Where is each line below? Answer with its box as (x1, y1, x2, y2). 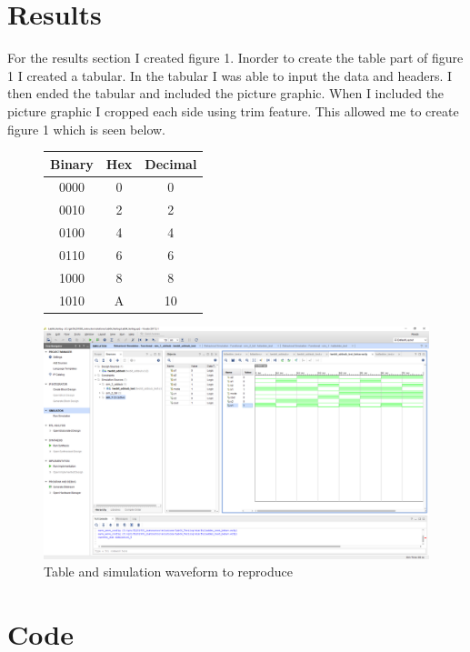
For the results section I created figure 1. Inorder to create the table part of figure (7, 48, 464, 67)
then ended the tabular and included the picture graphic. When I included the (7, 84, 445, 103)
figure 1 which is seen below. (7, 119, 166, 138)
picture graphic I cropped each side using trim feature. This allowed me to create (7, 101, 459, 120)
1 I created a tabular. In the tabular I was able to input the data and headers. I (7, 65, 453, 85)
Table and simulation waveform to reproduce (44, 562, 293, 581)
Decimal (145, 154, 197, 173)
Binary (50, 154, 94, 173)
